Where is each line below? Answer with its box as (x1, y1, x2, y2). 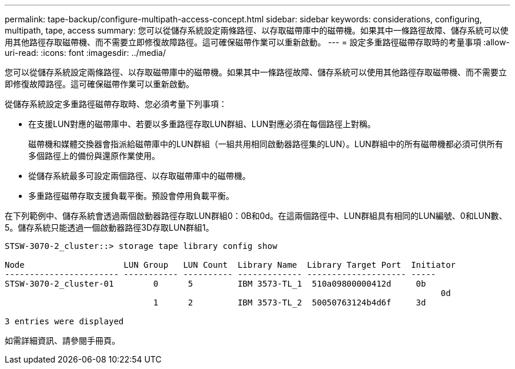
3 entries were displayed (5, 317, 124, 326)
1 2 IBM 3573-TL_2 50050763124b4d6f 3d (153, 298, 426, 307)
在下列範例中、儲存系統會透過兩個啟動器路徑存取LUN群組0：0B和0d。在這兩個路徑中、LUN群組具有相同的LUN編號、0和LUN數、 (5, 211, 507, 221)
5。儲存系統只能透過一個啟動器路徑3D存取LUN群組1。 (5, 222, 214, 232)
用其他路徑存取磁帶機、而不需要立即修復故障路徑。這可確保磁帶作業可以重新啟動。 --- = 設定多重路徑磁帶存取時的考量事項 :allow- (5, 37, 510, 47)
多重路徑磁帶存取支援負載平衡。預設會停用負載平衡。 (28, 191, 234, 201)
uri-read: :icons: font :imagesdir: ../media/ (5, 48, 166, 58)
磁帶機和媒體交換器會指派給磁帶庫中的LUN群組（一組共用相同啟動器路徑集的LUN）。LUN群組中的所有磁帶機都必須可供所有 (28, 139, 503, 149)
